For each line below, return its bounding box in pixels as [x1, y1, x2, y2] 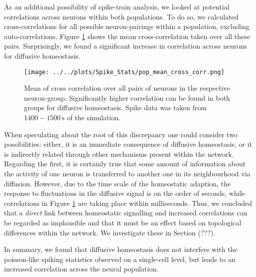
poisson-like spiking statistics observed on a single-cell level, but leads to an [4, 253, 235, 264]
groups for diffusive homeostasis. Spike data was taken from [24, 102, 207, 113]
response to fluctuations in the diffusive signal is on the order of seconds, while [4, 188, 245, 198]
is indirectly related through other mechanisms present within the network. [4, 148, 234, 159]
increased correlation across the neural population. [4, 263, 158, 274]
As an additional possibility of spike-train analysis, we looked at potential [4, 2, 229, 12]
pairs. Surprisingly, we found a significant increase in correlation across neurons [4, 41, 247, 51]
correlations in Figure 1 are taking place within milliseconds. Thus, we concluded [4, 197, 252, 208]
